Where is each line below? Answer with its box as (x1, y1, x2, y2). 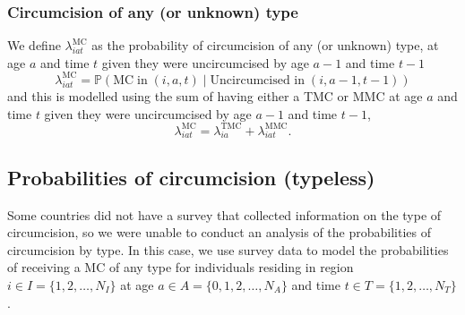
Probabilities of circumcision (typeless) (7, 163, 375, 191)
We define (7, 36, 61, 55)
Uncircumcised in (210, 73, 306, 87)
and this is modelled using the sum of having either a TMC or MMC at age (7, 86, 423, 105)
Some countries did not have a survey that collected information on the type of (7, 205, 442, 224)
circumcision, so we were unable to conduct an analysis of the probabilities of (7, 223, 431, 242)
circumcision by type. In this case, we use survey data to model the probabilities (7, 240, 449, 259)
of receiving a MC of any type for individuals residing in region (7, 258, 354, 277)
